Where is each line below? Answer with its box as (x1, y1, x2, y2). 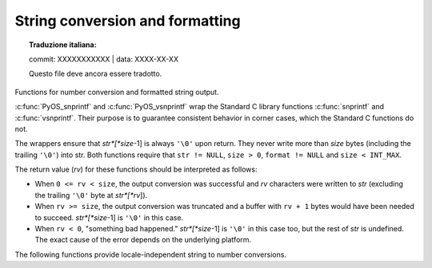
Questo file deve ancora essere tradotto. (29, 69, 162, 79)
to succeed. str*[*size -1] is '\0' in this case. (34, 212, 184, 223)
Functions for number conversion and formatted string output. (14, 87, 219, 97)
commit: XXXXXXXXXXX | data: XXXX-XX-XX (29, 54, 179, 64)
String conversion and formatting (14, 12, 241, 30)
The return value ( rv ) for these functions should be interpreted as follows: (14, 164, 258, 175)
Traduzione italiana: (29, 40, 97, 49)
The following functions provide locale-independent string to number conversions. (14, 250, 287, 259)
